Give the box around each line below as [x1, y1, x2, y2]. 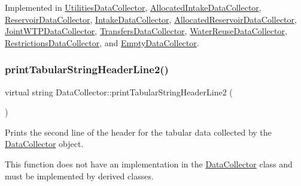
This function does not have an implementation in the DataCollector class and [5, 157, 293, 170]
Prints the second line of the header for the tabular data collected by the [5, 125, 272, 138]
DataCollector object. [5, 137, 84, 150]
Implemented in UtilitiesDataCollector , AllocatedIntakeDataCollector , [5, 1, 262, 13]
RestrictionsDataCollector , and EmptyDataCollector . [5, 36, 199, 49]
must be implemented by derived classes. [5, 169, 154, 182]
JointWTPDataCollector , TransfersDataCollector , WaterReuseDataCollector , [5, 25, 287, 37]
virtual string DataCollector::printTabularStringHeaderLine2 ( [5, 85, 233, 98]
